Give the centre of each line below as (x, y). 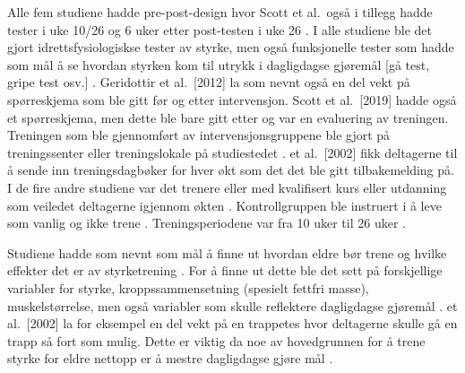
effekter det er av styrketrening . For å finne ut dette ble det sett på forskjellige (225, 270)
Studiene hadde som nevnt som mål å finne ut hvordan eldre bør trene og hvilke (227, 252)
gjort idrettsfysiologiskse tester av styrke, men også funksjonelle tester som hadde (231, 47)
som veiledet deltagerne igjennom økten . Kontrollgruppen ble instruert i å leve (224, 205)
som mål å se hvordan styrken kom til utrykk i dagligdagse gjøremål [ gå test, (219, 64)
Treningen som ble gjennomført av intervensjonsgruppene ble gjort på (199, 135)
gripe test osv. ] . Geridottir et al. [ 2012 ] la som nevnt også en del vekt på (209, 82)
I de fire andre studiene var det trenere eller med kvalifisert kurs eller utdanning (227, 187)
